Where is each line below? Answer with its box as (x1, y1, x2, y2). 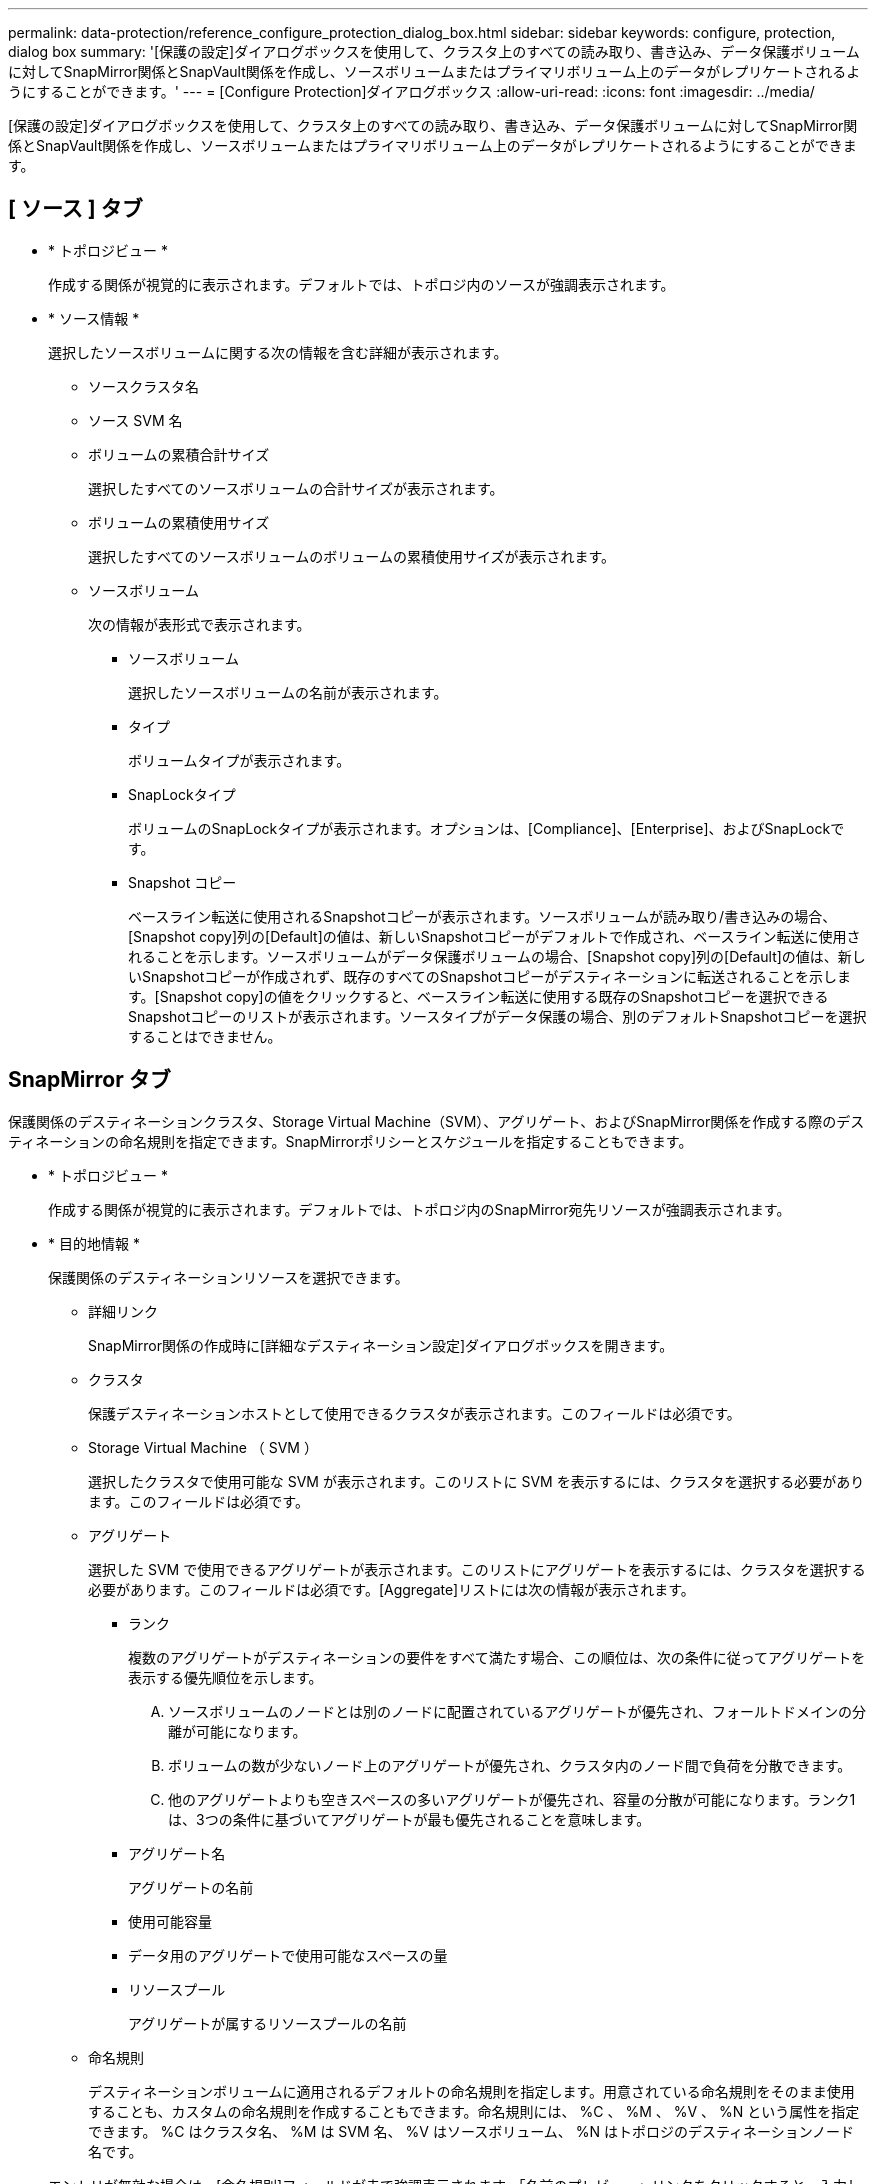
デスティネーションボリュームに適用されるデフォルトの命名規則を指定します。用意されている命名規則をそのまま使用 (88, 2082, 855, 2100)
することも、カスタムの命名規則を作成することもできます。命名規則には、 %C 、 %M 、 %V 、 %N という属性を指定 (88, 2102, 860, 2120)
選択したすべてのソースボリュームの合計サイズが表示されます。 (88, 479, 504, 497)
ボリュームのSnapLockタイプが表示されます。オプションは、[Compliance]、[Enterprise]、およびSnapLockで (128, 819, 845, 837)
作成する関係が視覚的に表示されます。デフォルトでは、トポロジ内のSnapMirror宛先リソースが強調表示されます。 (48, 1200, 791, 1218)
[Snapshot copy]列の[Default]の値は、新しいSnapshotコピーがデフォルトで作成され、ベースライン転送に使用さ (128, 927, 861, 945)
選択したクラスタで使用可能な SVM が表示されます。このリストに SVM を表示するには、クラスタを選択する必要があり (88, 1472, 865, 1490)
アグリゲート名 (128, 1844, 226, 1862)
